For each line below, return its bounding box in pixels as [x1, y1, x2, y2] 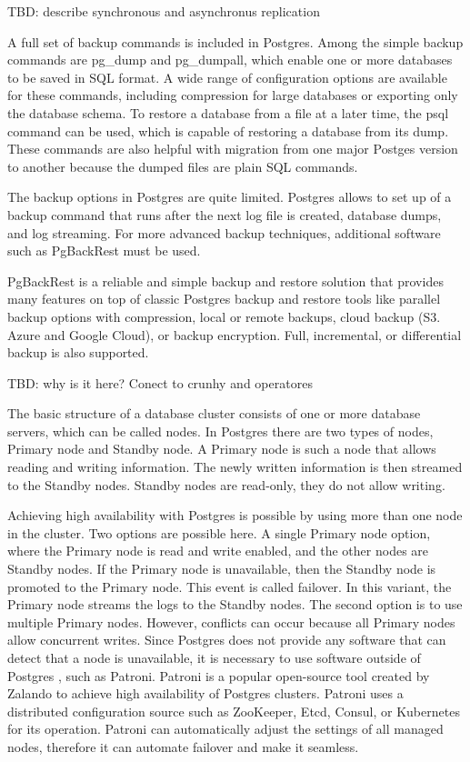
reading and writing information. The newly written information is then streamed [7, 457, 463, 476]
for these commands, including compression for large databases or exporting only [7, 85, 458, 105]
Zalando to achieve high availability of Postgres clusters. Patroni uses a [7, 684, 404, 703]
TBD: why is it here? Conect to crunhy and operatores [7, 373, 313, 392]
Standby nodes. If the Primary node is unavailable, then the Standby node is [7, 559, 436, 578]
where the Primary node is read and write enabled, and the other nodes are [7, 541, 429, 560]
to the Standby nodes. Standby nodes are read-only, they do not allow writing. [7, 475, 445, 494]
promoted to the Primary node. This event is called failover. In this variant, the [7, 577, 452, 596]
